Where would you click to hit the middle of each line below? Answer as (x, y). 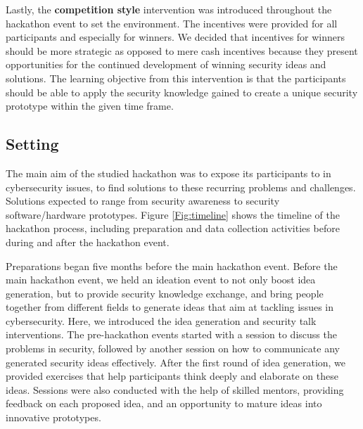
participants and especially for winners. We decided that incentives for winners (176, 37)
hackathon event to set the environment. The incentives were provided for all (172, 23)
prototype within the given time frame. (90, 106)
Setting (32, 144)
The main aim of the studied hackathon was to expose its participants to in (168, 173)
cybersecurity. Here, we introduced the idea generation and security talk (161, 320)
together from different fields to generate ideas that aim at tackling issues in (170, 307)
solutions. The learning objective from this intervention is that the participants (176, 78)
